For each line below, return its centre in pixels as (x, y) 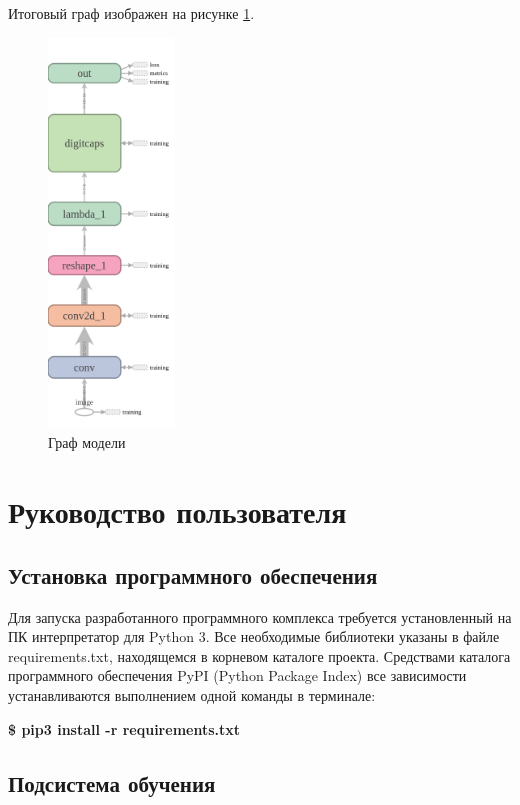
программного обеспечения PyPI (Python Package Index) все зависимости (237, 675)
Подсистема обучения (112, 782)
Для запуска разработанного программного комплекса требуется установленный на (260, 616)
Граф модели (87, 442)
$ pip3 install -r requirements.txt (124, 728)
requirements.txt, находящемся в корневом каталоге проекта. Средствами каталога (259, 655)
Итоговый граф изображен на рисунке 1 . (131, 13)
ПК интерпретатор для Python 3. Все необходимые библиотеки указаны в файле (254, 636)
